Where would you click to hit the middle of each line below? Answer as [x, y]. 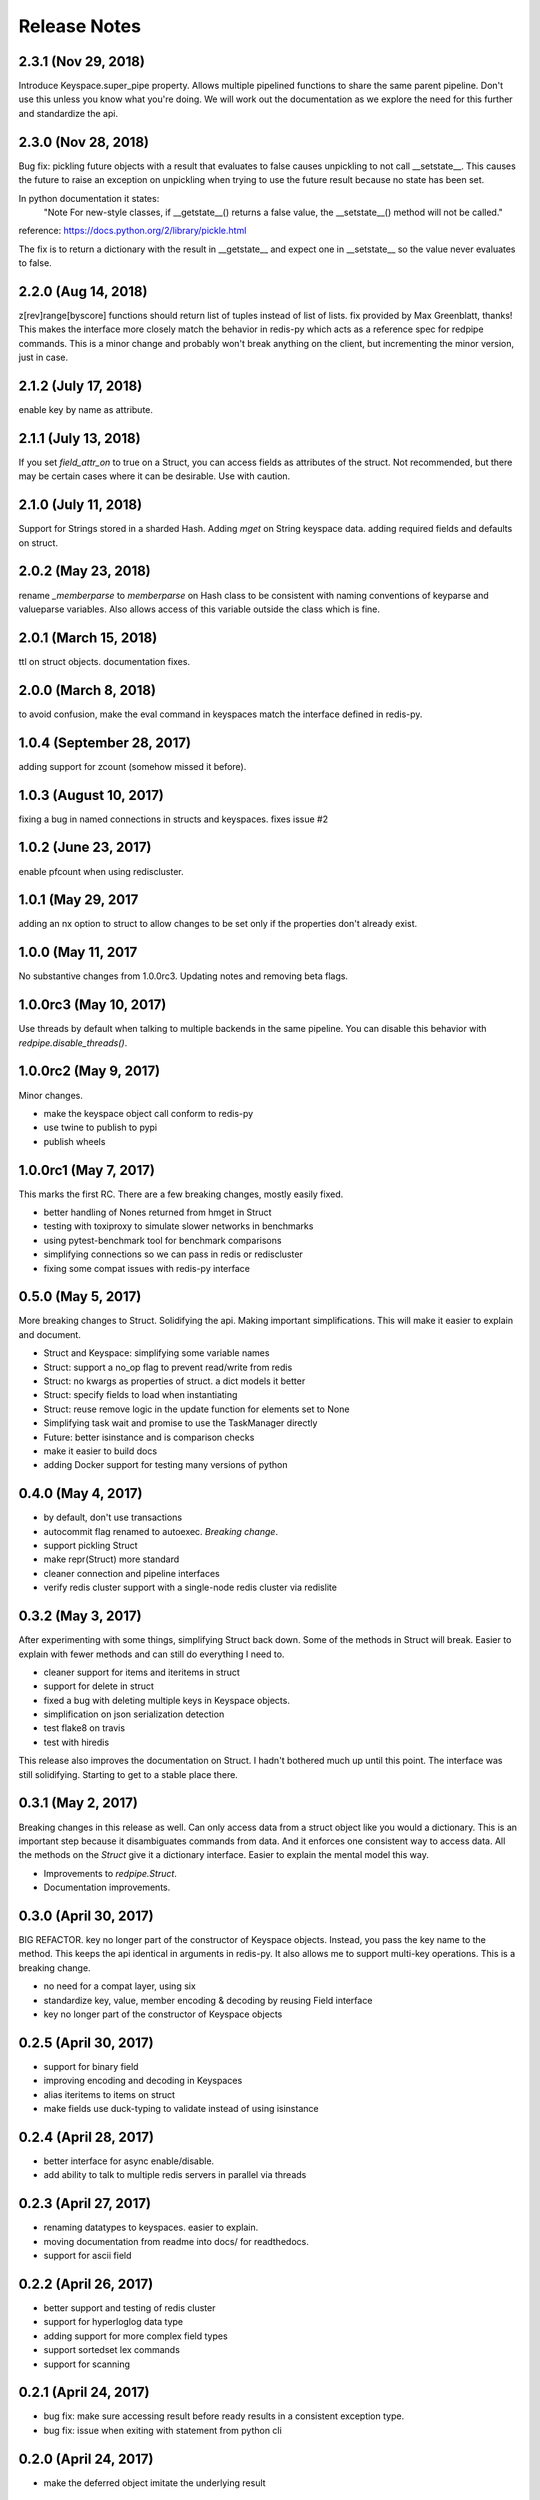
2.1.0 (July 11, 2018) [80, 505]
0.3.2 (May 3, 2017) [80, 1616]
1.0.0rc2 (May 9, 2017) [89, 1071]
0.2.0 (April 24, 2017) [86, 2458]
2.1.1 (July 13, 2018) [79, 438]
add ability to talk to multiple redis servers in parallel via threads [175, 2175]
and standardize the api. [68, 113]
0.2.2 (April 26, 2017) [86, 2283]
